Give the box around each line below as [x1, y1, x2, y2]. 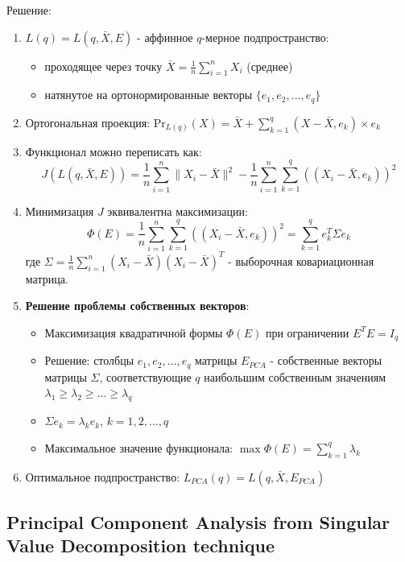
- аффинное [137, 28, 193, 45]
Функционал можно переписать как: [25, 143, 202, 159]
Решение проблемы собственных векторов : [25, 297, 250, 314]
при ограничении [265, 324, 349, 341]
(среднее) [246, 57, 293, 74]
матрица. [25, 270, 68, 287]
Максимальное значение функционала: [44, 439, 233, 456]
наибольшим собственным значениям [204, 368, 386, 385]
